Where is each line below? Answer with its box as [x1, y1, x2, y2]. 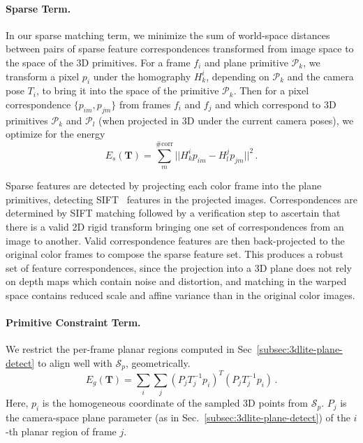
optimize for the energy [6, 126, 105, 141]
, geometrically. [125, 355, 191, 370]
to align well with [37, 355, 112, 370]
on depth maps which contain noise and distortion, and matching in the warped [6, 274, 347, 289]
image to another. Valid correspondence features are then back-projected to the [6, 233, 345, 247]
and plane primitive [205, 55, 288, 69]
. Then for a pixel [233, 83, 309, 98]
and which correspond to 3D [215, 96, 336, 111]
